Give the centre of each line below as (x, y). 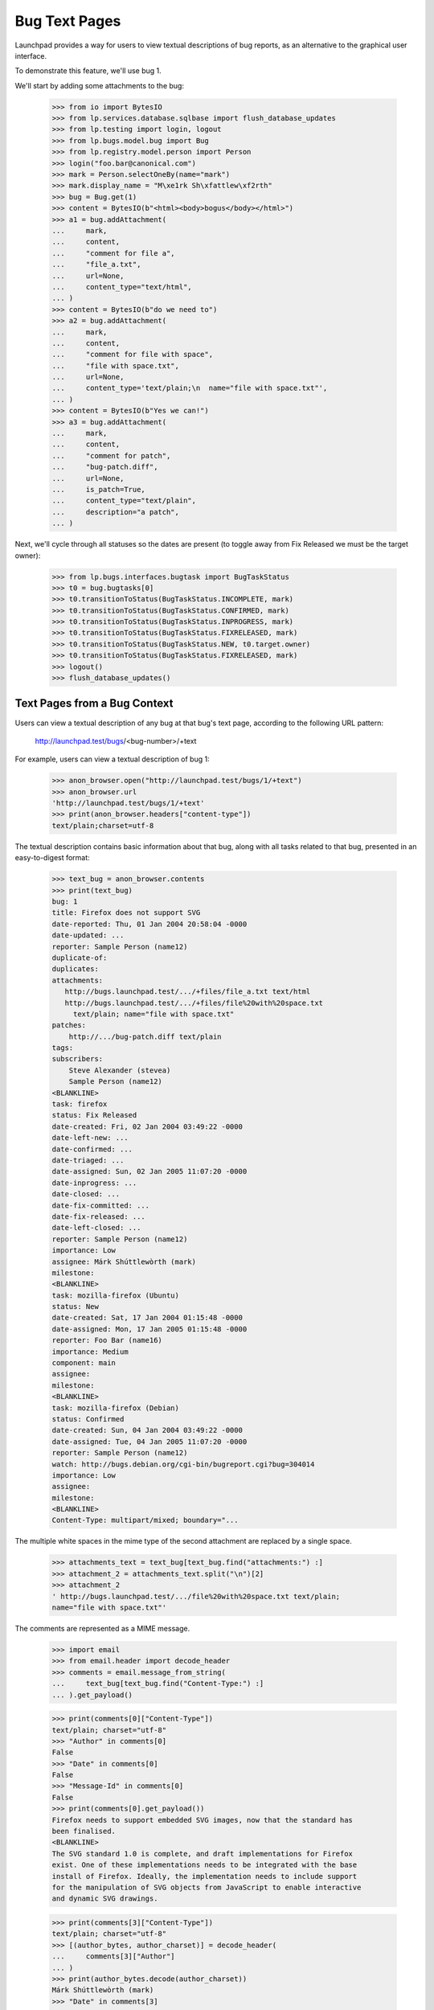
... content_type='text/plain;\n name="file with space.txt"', (190, 388)
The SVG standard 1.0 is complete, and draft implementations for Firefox (203, 1854)
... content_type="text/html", (122, 287)
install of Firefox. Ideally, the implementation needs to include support (205, 1876)
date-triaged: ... (88, 1160)
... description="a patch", (116, 512)
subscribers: (78, 1059)
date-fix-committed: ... (101, 1205)
